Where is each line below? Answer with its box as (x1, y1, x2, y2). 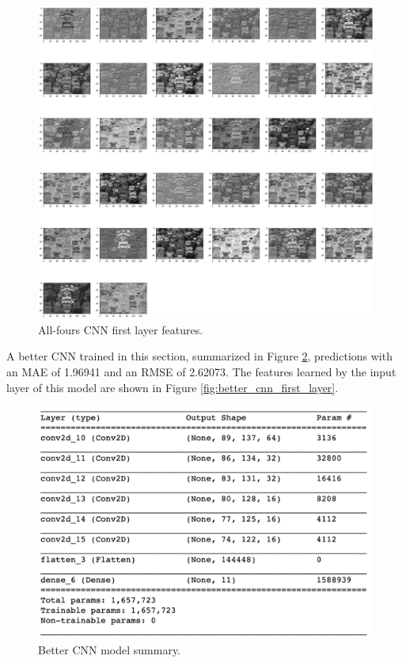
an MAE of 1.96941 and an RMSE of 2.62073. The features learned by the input (6, 363, 396, 379)
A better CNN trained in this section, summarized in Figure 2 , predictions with (6, 348, 393, 364)
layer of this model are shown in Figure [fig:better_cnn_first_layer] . (6, 379, 339, 395)
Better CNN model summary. (38, 641, 180, 657)
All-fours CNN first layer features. (38, 321, 203, 337)
